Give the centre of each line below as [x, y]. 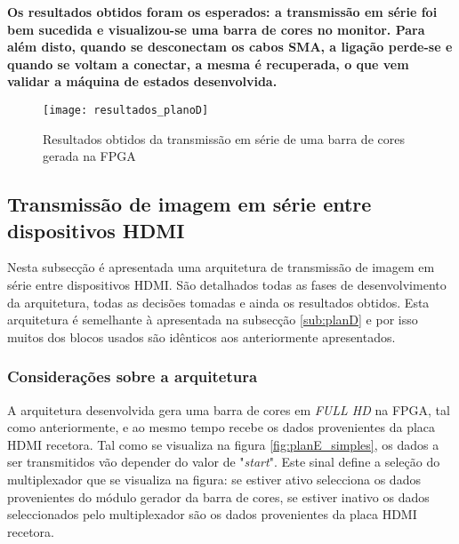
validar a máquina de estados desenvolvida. [142, 81]
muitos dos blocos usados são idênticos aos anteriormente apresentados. [201, 336]
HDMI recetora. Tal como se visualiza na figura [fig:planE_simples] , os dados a [223, 444]
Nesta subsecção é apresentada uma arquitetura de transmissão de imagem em [221, 267]
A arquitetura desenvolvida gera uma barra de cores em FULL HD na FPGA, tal [229, 409]
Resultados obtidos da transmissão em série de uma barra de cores [224, 138]
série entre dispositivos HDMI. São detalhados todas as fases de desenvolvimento [227, 284]
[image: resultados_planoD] [126, 110]
